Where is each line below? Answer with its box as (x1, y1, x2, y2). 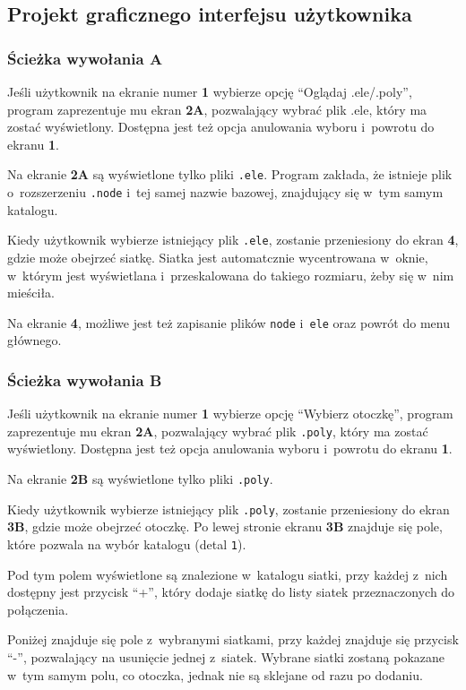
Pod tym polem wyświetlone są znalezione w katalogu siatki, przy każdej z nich (7, 565, 448, 583)
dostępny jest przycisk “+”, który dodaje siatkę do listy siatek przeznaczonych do (7, 582, 455, 601)
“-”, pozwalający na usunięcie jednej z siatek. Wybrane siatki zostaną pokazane (7, 647, 445, 666)
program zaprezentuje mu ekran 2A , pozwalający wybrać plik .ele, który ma (7, 99, 427, 118)
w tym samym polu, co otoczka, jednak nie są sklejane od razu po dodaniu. (7, 665, 423, 684)
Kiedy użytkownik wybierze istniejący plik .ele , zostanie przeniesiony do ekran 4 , (7, 230, 459, 249)
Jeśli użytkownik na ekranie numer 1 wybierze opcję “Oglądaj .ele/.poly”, (7, 82, 412, 100)
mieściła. (7, 283, 55, 302)
